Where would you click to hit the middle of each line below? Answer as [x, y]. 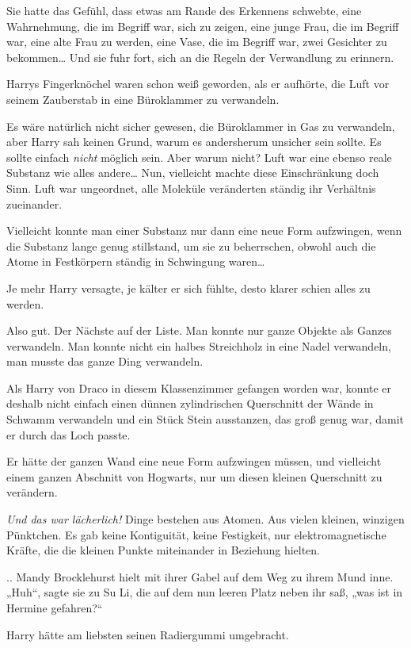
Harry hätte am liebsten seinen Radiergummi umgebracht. [148, 634]
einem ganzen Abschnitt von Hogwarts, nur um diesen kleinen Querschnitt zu [194, 476]
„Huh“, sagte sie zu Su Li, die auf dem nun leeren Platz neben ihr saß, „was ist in [205, 592]
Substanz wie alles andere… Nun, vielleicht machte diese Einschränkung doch [193, 173]
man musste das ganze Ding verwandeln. [105, 361]
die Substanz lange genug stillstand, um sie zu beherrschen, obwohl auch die [191, 245]
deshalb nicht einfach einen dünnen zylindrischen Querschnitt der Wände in [190, 403]
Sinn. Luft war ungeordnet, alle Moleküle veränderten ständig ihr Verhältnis [191, 188]
